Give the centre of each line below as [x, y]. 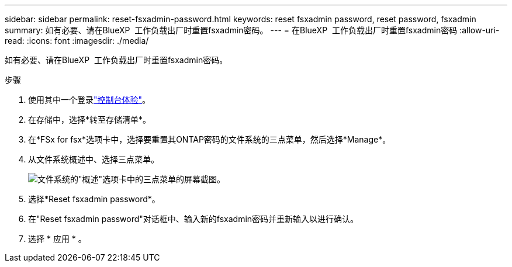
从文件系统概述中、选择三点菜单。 [94, 159]
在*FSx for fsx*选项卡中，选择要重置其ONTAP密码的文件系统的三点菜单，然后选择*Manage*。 [210, 139]
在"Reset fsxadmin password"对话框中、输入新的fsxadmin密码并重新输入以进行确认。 [193, 219]
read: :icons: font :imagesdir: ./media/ [77, 41]
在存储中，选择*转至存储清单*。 [90, 119]
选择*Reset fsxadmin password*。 [94, 199]
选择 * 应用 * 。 [57, 239]
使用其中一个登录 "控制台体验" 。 [89, 100]
